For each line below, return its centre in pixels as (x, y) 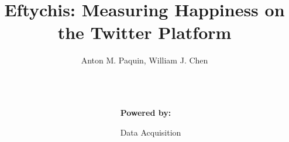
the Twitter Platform (144, 32)
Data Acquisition (151, 132)
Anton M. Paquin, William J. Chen (144, 60)
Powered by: (146, 112)
